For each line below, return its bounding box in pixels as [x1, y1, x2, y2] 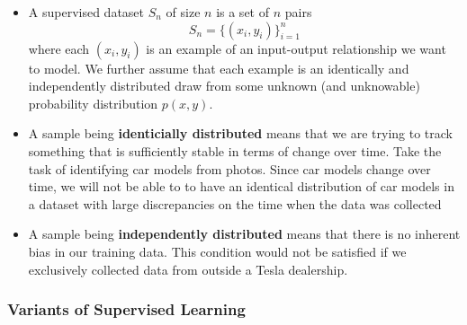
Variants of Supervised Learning [7, 298, 246, 321]
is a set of [216, 3, 269, 21]
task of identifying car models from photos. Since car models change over [28, 159, 431, 178]
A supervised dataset [28, 3, 145, 21]
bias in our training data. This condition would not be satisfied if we [28, 242, 407, 260]
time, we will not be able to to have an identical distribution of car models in [28, 177, 454, 196]
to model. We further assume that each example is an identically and [28, 58, 409, 77]
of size [166, 3, 201, 21]
